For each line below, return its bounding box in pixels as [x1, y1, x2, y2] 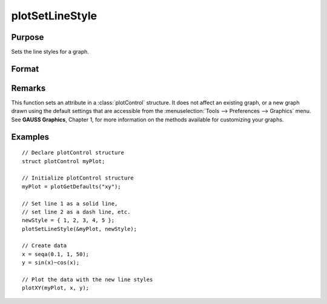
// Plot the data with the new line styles [22, 276, 153, 283]
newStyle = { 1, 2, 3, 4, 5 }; [22, 217, 115, 224]
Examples [11, 132, 50, 142]
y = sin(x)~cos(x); [22, 259, 80, 266]
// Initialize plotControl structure [22, 175, 134, 181]
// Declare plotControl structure [22, 149, 124, 157]
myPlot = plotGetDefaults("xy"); [22, 183, 121, 190]
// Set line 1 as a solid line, [22, 200, 118, 207]
